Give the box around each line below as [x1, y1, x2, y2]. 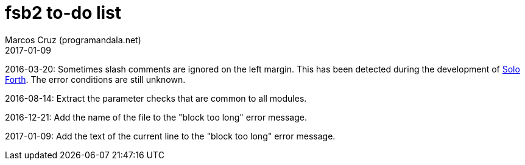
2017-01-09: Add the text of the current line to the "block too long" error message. [5, 130, 336, 141]
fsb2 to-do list [5, 2, 122, 23]
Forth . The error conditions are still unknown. [5, 74, 186, 85]
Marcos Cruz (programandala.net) [5, 34, 141, 45]
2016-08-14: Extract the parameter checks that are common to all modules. [5, 93, 307, 104]
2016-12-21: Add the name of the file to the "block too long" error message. [5, 111, 307, 122]
